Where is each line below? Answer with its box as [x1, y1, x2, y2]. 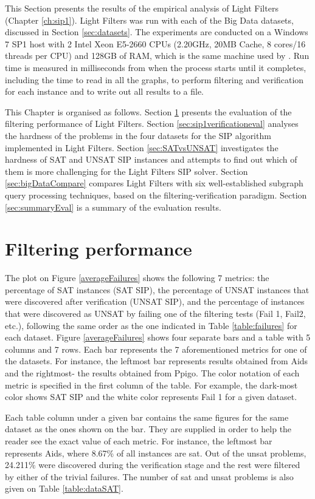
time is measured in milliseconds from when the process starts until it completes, [5, 61, 306, 73]
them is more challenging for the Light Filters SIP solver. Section [5, 165, 248, 177]
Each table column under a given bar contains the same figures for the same [5, 410, 289, 423]
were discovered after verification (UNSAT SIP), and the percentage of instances [5, 295, 305, 308]
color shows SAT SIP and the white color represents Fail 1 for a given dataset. [5, 390, 297, 403]
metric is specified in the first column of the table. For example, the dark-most [5, 378, 298, 391]
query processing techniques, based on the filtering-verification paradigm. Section [5, 188, 307, 201]
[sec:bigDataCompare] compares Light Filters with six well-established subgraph [5, 177, 303, 189]
